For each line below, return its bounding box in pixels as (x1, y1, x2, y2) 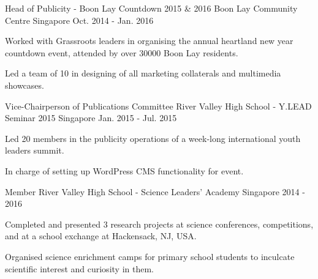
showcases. (5, 78, 44, 91)
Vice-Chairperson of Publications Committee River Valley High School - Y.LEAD (5, 99, 312, 112)
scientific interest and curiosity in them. (5, 262, 154, 275)
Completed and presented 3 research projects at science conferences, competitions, (5, 217, 314, 230)
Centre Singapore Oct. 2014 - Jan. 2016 (5, 13, 154, 26)
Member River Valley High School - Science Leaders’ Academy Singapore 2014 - (5, 185, 305, 198)
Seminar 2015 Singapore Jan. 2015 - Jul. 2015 (5, 111, 177, 124)
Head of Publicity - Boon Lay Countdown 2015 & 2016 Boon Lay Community (5, 2, 298, 14)
